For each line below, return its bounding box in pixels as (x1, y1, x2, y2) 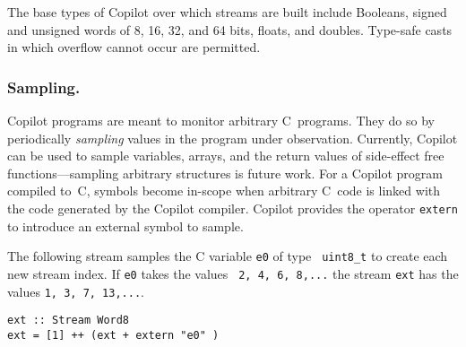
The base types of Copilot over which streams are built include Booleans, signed (7, 3, 447, 21)
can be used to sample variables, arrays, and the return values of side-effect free (7, 146, 444, 165)
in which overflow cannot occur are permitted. (7, 38, 261, 56)
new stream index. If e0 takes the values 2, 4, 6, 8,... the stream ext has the (7, 264, 459, 282)
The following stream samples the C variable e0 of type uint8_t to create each (7, 247, 448, 265)
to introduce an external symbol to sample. (7, 216, 244, 235)
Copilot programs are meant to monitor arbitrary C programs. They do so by (7, 111, 435, 129)
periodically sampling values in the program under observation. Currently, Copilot (7, 128, 458, 147)
